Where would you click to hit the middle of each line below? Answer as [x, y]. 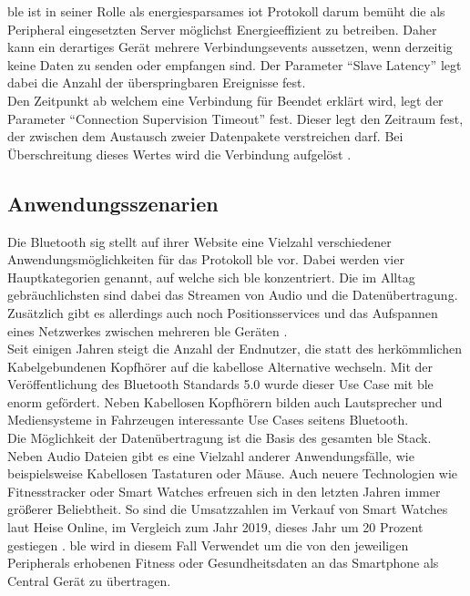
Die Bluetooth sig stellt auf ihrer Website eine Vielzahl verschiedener [199, 241]
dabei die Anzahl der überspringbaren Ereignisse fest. [157, 82]
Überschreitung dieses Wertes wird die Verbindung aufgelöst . [179, 154]
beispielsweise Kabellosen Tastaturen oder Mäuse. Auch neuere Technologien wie [233, 473]
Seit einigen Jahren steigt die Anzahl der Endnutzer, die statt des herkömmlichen [235, 349]
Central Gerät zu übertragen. [89, 580]
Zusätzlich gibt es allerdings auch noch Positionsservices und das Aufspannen [223, 312]
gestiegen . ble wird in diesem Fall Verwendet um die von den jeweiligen [208, 545]
